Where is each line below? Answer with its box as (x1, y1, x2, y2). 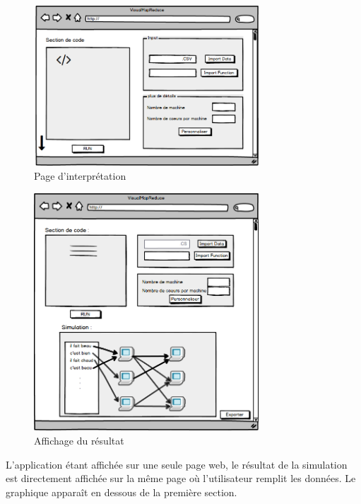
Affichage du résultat (34, 433, 124, 447)
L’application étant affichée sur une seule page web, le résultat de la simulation (6, 457, 348, 471)
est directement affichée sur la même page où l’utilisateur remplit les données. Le (6, 471, 356, 486)
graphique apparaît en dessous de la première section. (6, 484, 237, 499)
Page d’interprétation (34, 168, 126, 183)
